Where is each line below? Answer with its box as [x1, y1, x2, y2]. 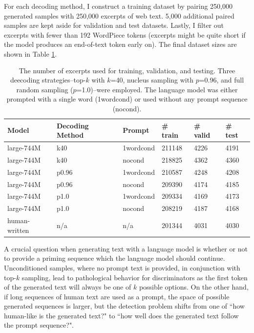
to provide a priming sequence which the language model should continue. [4, 253, 225, 263]
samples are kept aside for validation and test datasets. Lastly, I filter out [4, 20, 224, 30]
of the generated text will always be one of [4, 282, 131, 292]
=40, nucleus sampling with [110, 75, 193, 85]
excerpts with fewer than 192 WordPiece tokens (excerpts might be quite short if [4, 29, 246, 40]
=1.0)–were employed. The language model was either [76, 84, 238, 94]
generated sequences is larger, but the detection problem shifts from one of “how [4, 301, 245, 311]
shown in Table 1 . [4, 48, 57, 59]
